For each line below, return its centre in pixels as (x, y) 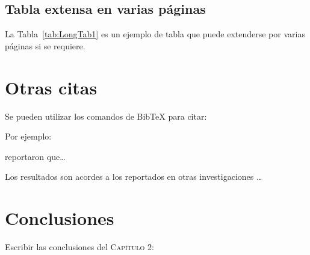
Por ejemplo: (28, 136)
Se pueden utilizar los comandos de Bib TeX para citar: (106, 116)
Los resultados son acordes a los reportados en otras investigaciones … (134, 177)
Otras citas (51, 87)
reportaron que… (35, 156)
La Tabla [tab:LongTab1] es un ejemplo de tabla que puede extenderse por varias (155, 34)
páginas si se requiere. (45, 45)
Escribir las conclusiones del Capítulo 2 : (79, 247)
